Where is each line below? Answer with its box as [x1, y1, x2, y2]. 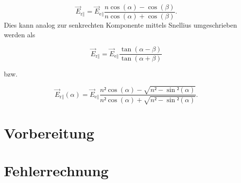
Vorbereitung [4, 123, 94, 143]
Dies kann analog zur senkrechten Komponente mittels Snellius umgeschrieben [4, 20, 237, 30]
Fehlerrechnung [4, 161, 109, 181]
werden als [4, 29, 35, 39]
